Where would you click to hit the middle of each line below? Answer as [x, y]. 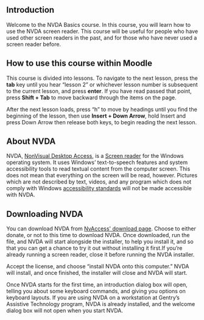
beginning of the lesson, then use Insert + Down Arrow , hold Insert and [96, 116]
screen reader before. [34, 44]
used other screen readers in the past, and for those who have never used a [102, 37]
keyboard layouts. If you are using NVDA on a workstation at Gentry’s [93, 297]
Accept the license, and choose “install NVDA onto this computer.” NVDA [98, 266]
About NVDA [31, 142]
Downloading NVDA [45, 214]
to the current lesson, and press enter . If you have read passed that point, [99, 91]
